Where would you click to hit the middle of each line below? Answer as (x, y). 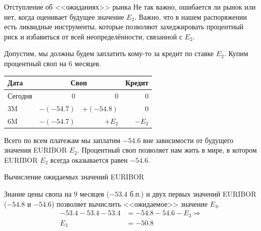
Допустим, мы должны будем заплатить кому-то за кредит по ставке (109, 53)
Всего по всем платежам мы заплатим (62, 140)
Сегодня (20, 95)
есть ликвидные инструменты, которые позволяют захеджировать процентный (124, 27)
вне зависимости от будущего (188, 140)
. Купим (236, 53)
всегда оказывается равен (89, 159)
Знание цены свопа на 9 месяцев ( (57, 194)
